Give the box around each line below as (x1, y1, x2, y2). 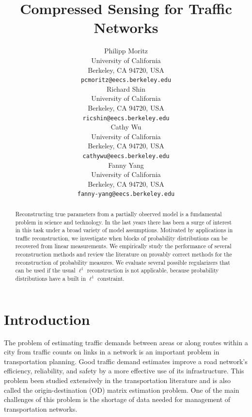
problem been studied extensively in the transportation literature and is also (4, 375, 231, 385)
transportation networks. (4, 403, 78, 414)
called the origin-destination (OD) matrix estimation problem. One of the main (4, 385, 239, 395)
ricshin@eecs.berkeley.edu (82, 114, 170, 122)
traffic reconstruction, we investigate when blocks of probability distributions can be (15, 234, 228, 242)
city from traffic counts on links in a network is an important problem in (4, 347, 220, 357)
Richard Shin (107, 83, 145, 94)
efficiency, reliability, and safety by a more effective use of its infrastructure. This (4, 366, 244, 376)
